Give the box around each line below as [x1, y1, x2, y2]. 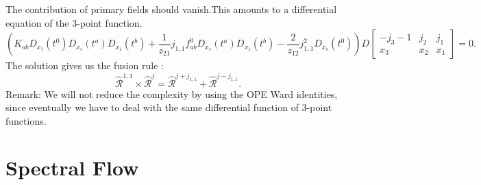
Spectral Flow [5, 153, 139, 182]
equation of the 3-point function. [5, 15, 143, 29]
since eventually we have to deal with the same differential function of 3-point [5, 100, 332, 114]
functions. [5, 113, 47, 127]
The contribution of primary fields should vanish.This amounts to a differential [5, 2, 337, 16]
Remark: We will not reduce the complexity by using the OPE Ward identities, [5, 86, 338, 101]
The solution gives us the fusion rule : [5, 58, 164, 73]
